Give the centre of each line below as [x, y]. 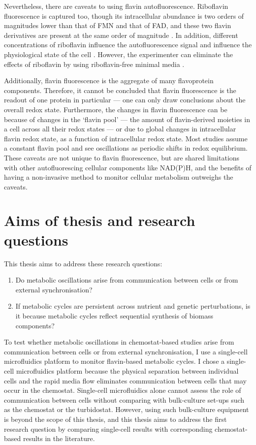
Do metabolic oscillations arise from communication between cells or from [127, 280]
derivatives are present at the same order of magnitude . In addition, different [121, 35]
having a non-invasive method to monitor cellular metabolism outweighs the [119, 177]
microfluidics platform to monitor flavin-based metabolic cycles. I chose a [114, 361]
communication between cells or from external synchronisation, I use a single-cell [126, 351]
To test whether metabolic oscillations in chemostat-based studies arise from [119, 342]
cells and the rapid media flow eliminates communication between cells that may [125, 380]
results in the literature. [59, 438]
